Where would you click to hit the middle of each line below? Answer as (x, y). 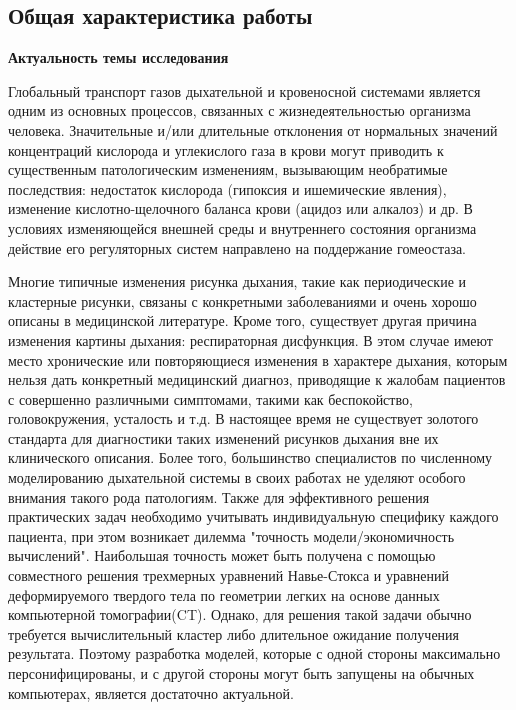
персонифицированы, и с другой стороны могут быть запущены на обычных (241, 673)
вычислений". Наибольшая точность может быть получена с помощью (222, 555)
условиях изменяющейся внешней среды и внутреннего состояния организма (242, 227)
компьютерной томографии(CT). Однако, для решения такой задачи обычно (240, 614)
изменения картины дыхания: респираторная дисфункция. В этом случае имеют (250, 339)
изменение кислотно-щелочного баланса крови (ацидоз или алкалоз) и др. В (240, 208)
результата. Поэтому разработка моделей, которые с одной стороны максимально (254, 653)
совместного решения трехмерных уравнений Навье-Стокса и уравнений (228, 575)
